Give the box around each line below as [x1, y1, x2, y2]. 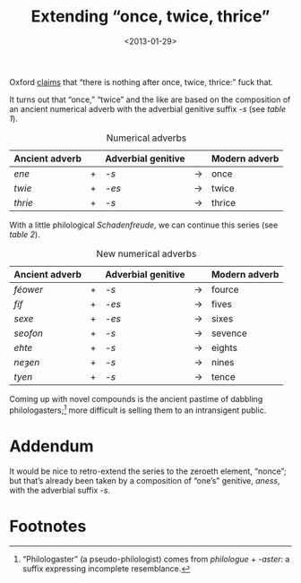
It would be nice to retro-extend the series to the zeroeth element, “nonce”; [9, 466, 287, 476]
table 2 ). [9, 228, 40, 239]
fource [211, 283, 239, 296]
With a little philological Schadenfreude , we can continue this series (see [9, 219, 279, 230]
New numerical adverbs [96, 247, 197, 260]
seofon [13, 327, 43, 339]
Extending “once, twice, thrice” [30, 6, 271, 27]
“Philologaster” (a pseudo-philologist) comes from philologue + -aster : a [21, 553, 290, 565]
